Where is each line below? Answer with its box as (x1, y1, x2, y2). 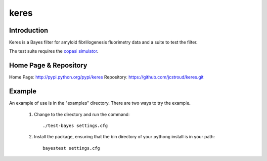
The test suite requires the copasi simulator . (9, 48, 99, 54)
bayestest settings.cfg (43, 145, 100, 151)
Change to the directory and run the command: (34, 111, 130, 117)
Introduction (9, 26, 48, 35)
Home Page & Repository (9, 61, 88, 70)
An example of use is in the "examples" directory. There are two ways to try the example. (9, 100, 191, 106)
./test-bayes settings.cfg (43, 123, 108, 128)
